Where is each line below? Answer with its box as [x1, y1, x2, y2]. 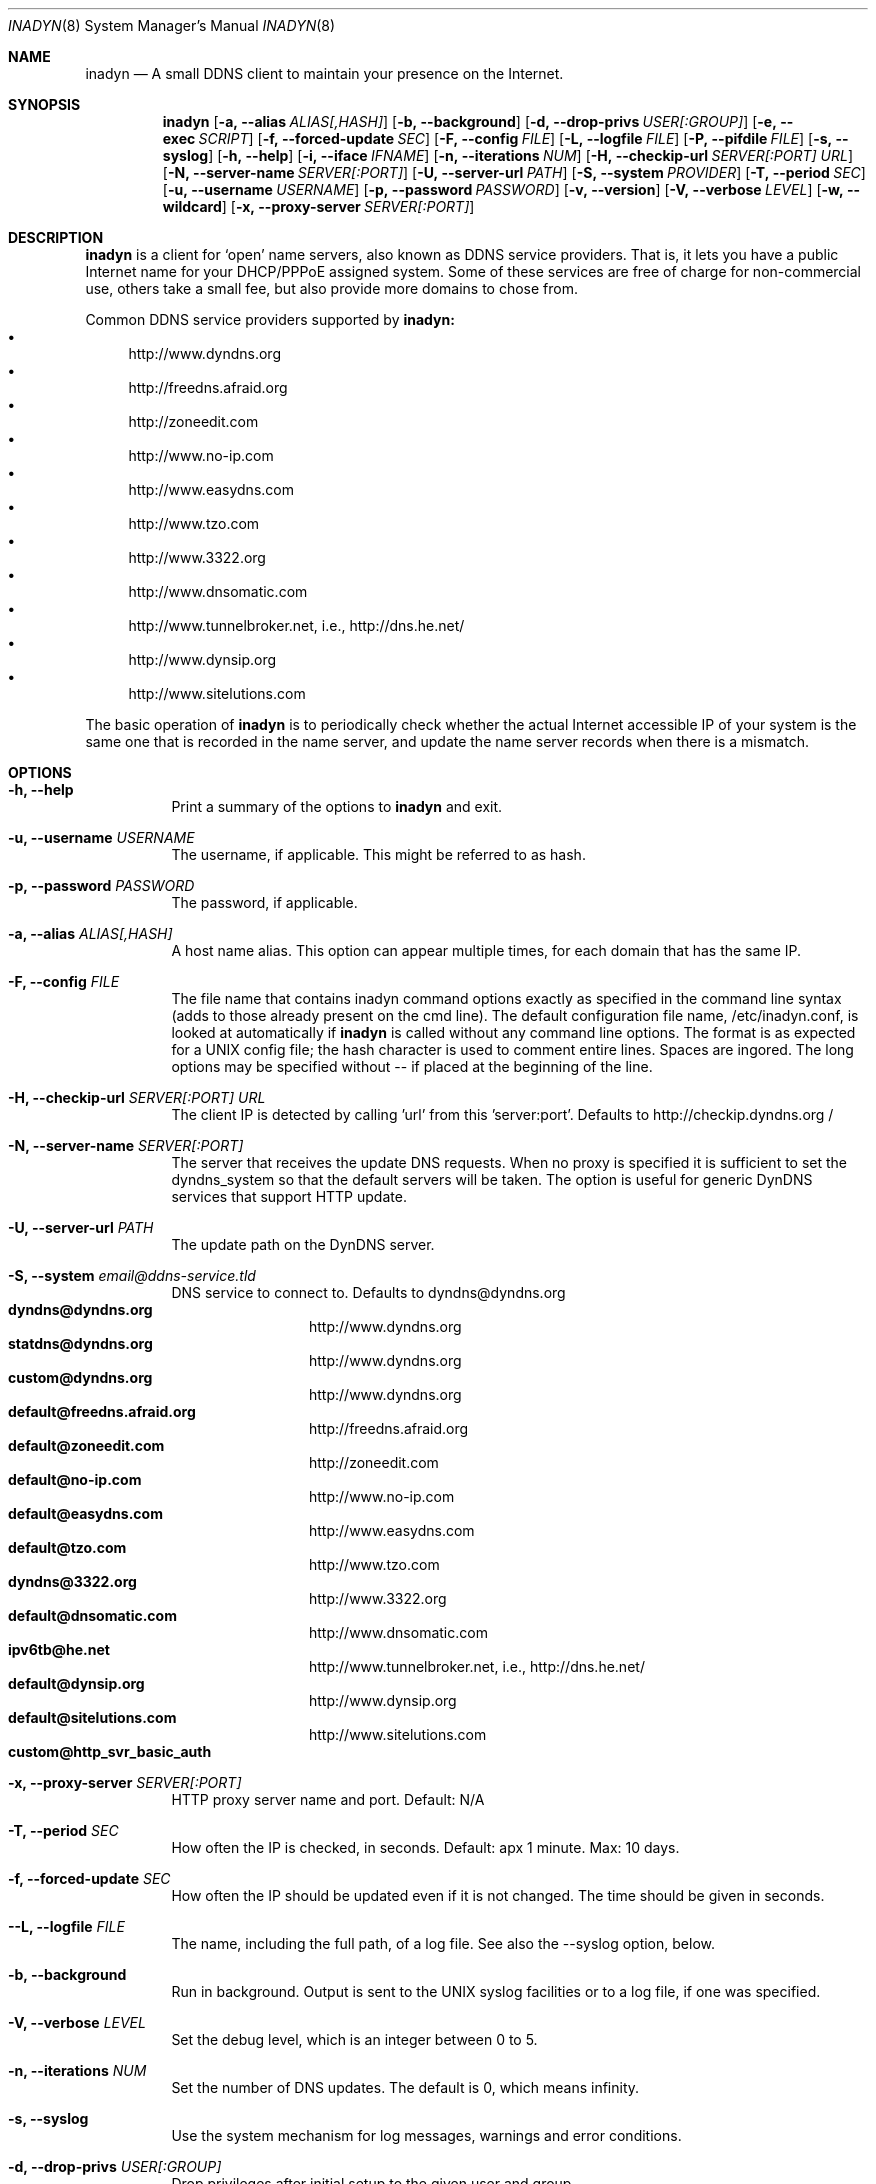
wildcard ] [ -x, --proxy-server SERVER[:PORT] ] [162, 198, 475, 215]
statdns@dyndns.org [8, 1335, 153, 1352]
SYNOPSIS [8, 96, 81, 113]
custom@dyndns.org [8, 1369, 153, 1386]
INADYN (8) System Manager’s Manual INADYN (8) [8, 17, 336, 34]
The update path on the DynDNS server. [171, 1236, 435, 1253]
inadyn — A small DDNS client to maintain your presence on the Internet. [85, 65, 564, 82]
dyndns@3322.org [8, 1573, 137, 1590]
